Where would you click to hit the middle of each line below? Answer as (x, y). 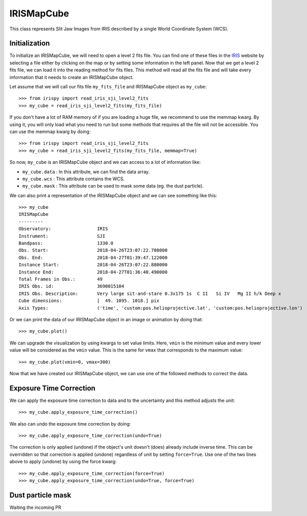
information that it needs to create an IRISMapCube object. (72, 77)
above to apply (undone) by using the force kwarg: (63, 462)
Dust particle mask (40, 495)
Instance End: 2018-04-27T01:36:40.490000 (93, 272)
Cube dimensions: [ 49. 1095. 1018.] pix (89, 301)
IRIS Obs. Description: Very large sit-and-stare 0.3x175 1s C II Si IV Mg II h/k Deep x (150, 293)
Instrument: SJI (62, 236)
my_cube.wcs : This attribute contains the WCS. (74, 179)
